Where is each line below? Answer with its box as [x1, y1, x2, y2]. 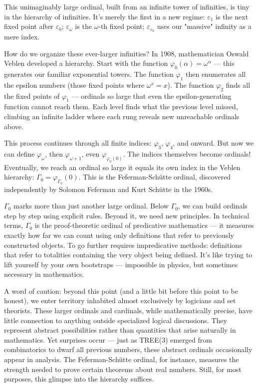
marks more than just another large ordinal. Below [13, 200, 169, 211]
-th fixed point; [98, 21, 145, 31]
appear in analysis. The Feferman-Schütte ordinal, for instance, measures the [4, 354, 239, 365]
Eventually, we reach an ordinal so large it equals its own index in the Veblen [4, 162, 241, 172]
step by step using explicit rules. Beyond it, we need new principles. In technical [4, 210, 250, 220]
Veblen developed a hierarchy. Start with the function [4, 58, 168, 68]
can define [4, 149, 35, 159]
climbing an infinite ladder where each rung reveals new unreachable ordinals [4, 111, 240, 122]
